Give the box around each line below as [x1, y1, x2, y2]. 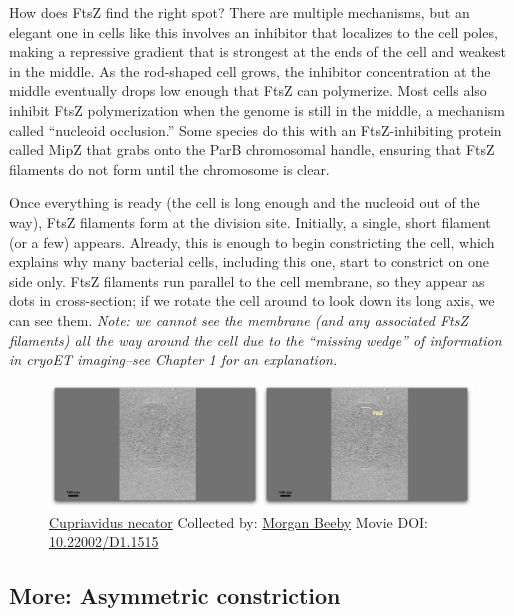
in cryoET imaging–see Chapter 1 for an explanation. [9, 349, 338, 370]
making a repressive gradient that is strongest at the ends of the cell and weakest [9, 41, 506, 62]
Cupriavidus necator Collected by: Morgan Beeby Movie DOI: [49, 511, 428, 532]
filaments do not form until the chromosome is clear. [9, 158, 330, 179]
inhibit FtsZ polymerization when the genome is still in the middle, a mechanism [9, 99, 505, 120]
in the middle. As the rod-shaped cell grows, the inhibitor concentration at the [9, 60, 491, 81]
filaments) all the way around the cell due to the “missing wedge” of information [9, 329, 502, 350]
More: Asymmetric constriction [9, 580, 341, 611]
